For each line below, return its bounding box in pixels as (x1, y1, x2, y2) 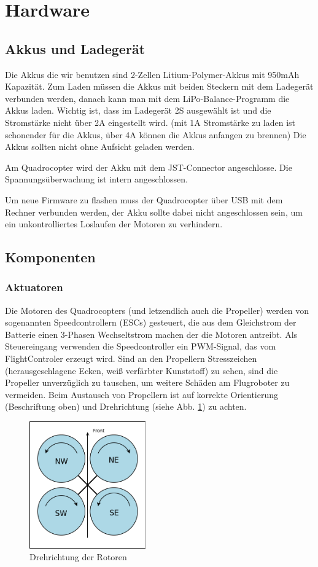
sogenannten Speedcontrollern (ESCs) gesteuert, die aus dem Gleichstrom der (5, 316, 297, 329)
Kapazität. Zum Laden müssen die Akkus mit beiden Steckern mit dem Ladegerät (5, 80, 314, 93)
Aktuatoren (5, 280, 63, 295)
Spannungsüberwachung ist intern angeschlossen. (5, 173, 188, 186)
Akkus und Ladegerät (5, 39, 145, 58)
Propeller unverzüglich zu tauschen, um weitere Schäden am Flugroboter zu (5, 376, 290, 389)
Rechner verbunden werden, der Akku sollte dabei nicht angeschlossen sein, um (5, 205, 303, 218)
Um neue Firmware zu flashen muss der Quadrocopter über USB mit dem (5, 193, 283, 206)
